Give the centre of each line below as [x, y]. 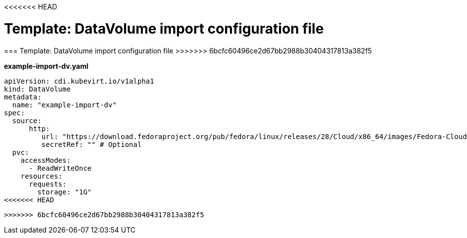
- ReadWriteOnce [60, 168]
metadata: [23, 97]
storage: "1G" [65, 192]
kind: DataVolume [37, 89]
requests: [48, 184]
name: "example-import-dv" [64, 105]
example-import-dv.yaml [46, 66]
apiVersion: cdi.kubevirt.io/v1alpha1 [79, 81]
